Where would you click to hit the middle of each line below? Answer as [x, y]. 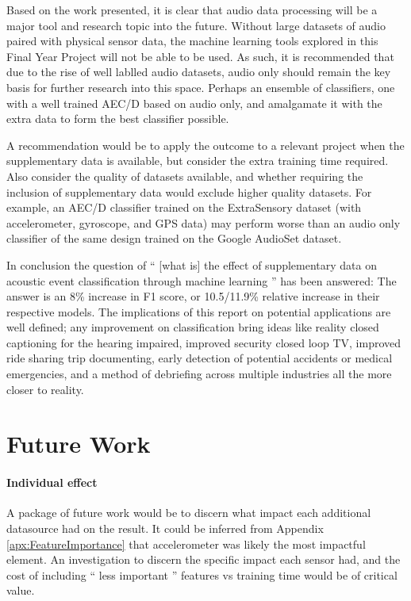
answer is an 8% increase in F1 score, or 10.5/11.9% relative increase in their [193, 296]
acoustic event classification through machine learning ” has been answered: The [202, 280]
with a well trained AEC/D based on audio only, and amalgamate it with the [194, 103]
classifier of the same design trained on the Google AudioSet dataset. [174, 238]
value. [21, 590]
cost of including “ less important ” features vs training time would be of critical [202, 574]
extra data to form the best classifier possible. [118, 119]
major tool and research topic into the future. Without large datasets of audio [196, 25]
